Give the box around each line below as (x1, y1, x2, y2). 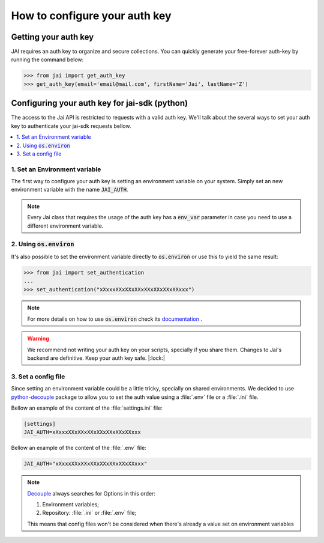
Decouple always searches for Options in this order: (27, 490, 156, 497)
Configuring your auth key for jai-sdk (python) (11, 98, 188, 108)
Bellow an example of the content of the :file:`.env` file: (11, 444, 146, 452)
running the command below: (11, 56, 84, 63)
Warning (27, 335, 49, 342)
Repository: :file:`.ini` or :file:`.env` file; (42, 509, 137, 517)
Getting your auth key (11, 32, 94, 42)
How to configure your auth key (11, 9, 172, 22)
